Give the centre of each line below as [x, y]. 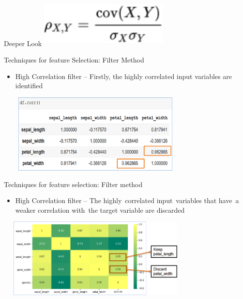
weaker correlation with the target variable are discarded [100, 210]
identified [29, 86]
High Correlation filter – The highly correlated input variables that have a [127, 200]
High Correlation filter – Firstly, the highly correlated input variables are [123, 76]
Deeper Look [23, 43]
